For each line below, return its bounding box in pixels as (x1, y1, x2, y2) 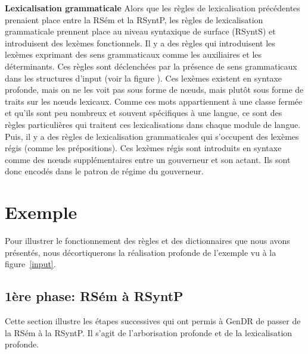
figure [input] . (5, 258, 56, 270)
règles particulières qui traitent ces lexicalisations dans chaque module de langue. (5, 118, 301, 130)
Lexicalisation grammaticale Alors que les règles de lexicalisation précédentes (5, 2, 300, 14)
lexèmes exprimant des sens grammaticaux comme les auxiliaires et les (5, 48, 262, 61)
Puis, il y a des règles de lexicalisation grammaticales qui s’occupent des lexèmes (5, 130, 299, 142)
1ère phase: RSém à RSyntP (5, 287, 183, 305)
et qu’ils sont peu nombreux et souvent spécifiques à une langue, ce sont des (5, 106, 282, 119)
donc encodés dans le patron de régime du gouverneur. (5, 165, 204, 177)
